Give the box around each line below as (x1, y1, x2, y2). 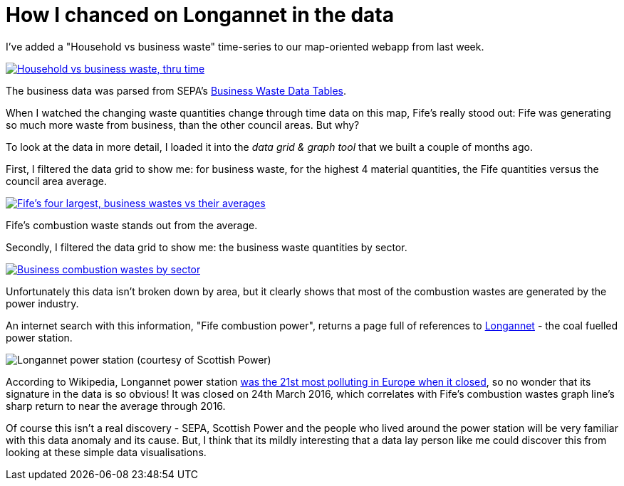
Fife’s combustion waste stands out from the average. (6, 218, 258, 231)
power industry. (6, 297, 79, 310)
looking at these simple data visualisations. (6, 445, 207, 458)
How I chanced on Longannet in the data (6, 3, 394, 27)
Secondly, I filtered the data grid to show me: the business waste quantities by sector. (6, 241, 407, 253)
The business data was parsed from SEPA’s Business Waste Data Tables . (6, 84, 346, 97)
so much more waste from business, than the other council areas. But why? (6, 118, 360, 131)
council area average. (6, 174, 107, 187)
